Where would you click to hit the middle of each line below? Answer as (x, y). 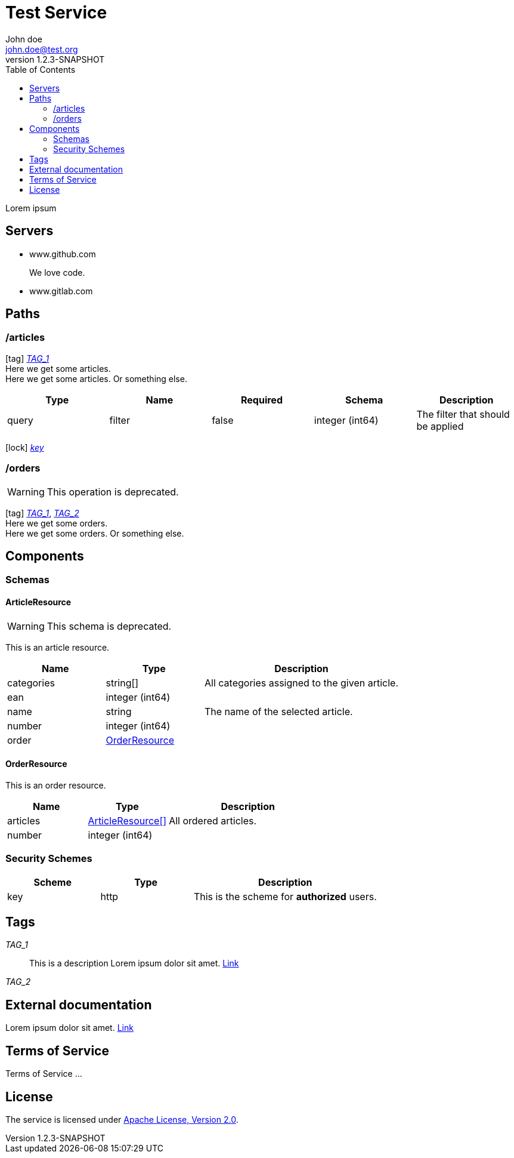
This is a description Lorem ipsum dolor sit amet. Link (134, 963)
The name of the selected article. (279, 711)
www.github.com (63, 254)
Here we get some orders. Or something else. (95, 533)
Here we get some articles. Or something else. (96, 378)
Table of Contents (41, 69)
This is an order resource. (56, 785)
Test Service (56, 13)
